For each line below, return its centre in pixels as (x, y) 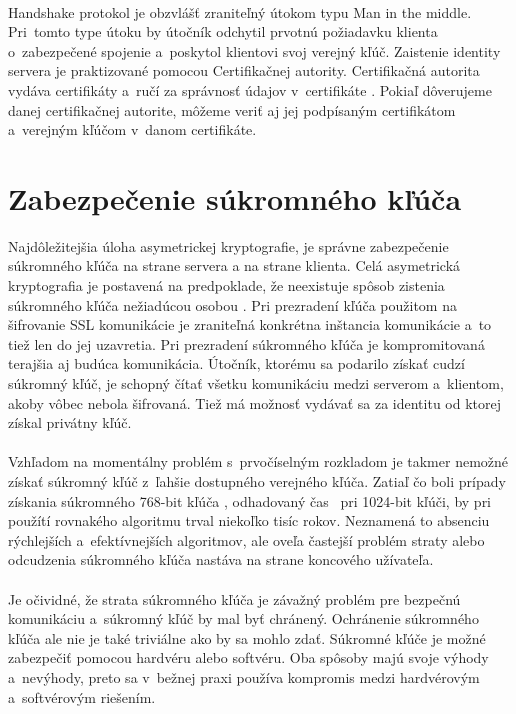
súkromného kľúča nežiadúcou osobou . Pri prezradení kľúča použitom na (232, 304)
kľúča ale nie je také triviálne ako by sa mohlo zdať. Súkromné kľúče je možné (247, 637)
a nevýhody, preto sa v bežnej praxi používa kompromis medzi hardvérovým (244, 676)
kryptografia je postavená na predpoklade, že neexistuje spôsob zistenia (226, 285)
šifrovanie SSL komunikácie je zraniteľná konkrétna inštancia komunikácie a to (250, 324)
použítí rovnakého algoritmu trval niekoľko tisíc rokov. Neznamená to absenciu (249, 520)
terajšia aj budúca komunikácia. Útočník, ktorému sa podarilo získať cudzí (236, 363)
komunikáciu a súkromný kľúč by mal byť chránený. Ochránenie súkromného (243, 618)
